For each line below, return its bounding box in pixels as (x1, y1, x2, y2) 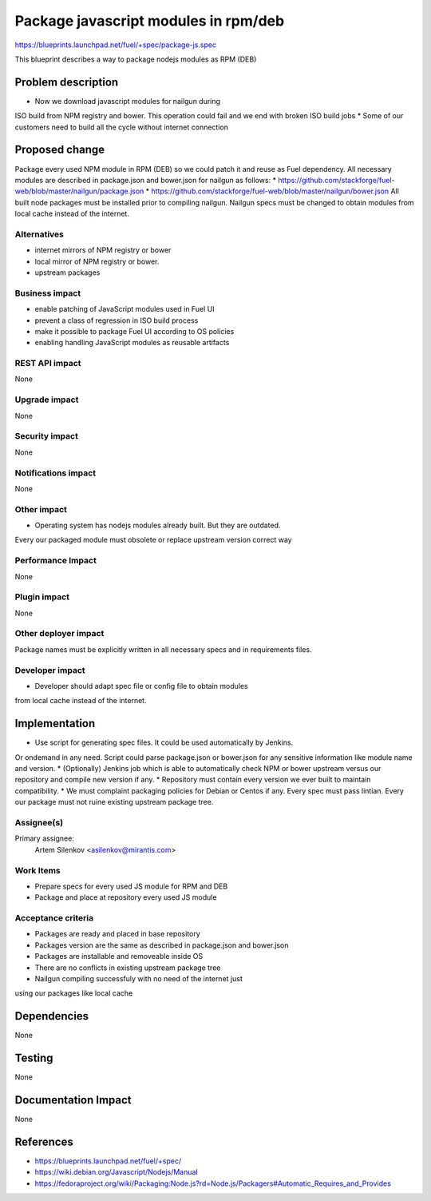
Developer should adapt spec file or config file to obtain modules (34, 681, 248, 690)
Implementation (14, 717, 96, 730)
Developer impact (14, 664, 85, 675)
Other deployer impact (14, 628, 105, 639)
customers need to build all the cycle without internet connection (14, 122, 229, 132)
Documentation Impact (14, 1093, 132, 1107)
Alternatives (14, 229, 64, 240)
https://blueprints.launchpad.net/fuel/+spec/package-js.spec (14, 40, 217, 50)
